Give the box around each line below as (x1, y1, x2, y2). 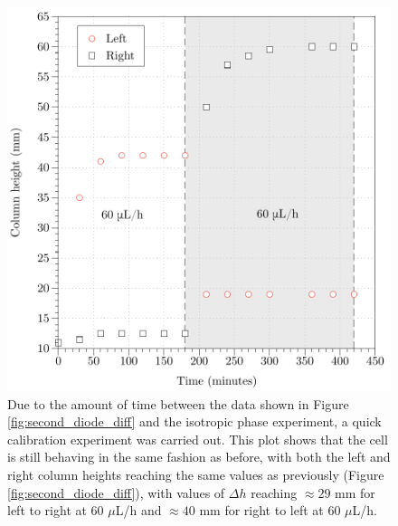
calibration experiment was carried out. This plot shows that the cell (7, 429, 388, 448)
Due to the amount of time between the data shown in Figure (7, 394, 349, 413)
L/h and (115, 501, 162, 520)
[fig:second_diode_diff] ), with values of (7, 483, 225, 502)
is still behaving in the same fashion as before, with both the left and (7, 447, 391, 466)
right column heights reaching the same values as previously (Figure (7, 464, 384, 483)
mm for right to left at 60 (199, 501, 341, 520)
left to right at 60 (7, 501, 104, 520)
